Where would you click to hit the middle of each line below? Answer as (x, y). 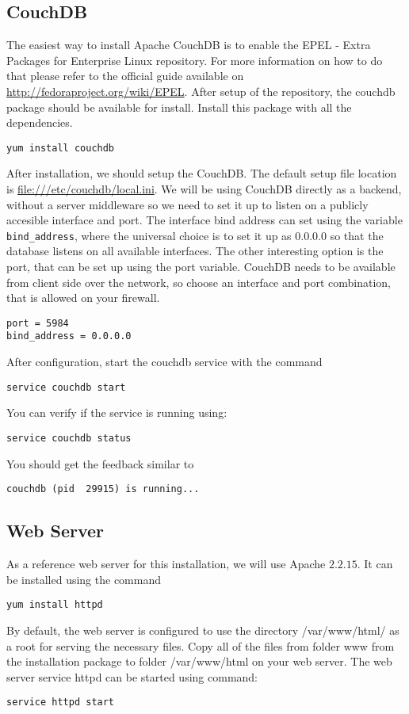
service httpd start (61, 703)
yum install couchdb (61, 148)
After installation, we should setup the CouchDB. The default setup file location (202, 173)
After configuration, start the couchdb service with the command (164, 362)
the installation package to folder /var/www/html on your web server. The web (199, 661)
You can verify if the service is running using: (117, 412)
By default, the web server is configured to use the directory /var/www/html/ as (203, 630)
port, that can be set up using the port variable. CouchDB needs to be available (201, 267)
